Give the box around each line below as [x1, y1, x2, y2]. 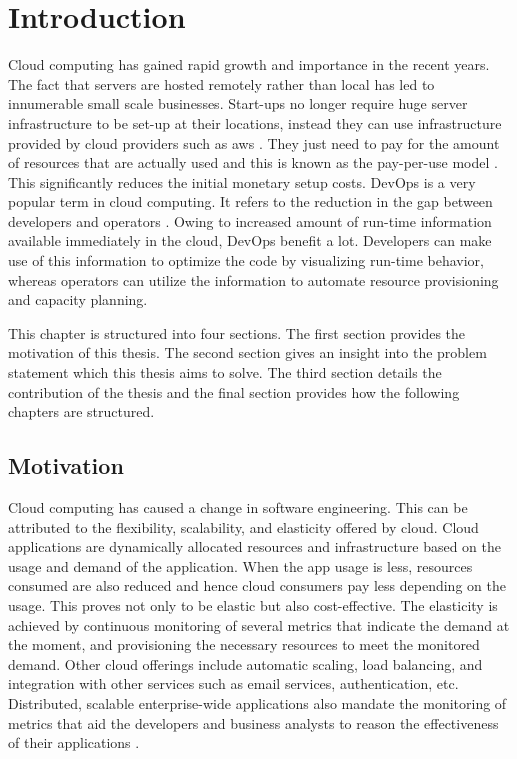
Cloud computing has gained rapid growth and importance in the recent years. [8, 54, 490, 75]
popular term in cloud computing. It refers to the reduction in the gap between [8, 191, 493, 212]
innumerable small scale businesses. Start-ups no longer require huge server [8, 93, 468, 114]
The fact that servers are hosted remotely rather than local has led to [8, 73, 435, 94]
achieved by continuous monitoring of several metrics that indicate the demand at [8, 614, 510, 635]
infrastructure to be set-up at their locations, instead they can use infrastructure [8, 112, 502, 133]
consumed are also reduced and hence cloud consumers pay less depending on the [8, 575, 506, 596]
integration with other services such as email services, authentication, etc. [8, 673, 459, 694]
